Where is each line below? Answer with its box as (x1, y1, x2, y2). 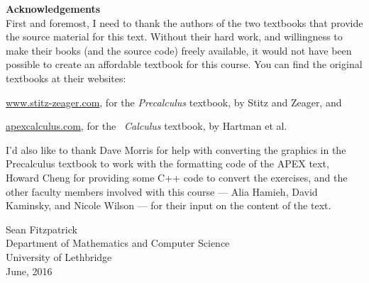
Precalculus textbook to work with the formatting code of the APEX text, (6, 156, 329, 171)
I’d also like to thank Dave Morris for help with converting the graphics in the (6, 142, 346, 157)
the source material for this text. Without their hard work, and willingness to (6, 29, 343, 44)
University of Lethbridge (6, 249, 112, 264)
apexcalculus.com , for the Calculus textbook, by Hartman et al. (6, 118, 287, 133)
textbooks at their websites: (6, 70, 126, 85)
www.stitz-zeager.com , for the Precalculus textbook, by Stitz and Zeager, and (6, 94, 342, 109)
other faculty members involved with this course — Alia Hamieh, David (6, 184, 318, 199)
